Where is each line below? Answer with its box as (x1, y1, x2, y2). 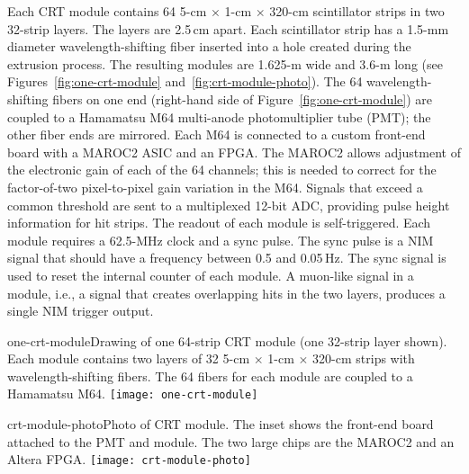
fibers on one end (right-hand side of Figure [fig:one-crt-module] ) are (52, 89, 433, 108)
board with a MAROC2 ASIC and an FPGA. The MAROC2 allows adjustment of (7, 142, 461, 161)
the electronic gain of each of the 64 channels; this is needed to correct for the (7, 160, 437, 179)
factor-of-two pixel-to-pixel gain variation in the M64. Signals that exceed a (7, 177, 423, 196)
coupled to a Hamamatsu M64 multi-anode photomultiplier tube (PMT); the (7, 107, 431, 126)
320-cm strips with (312, 349, 415, 368)
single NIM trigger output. (7, 301, 154, 320)
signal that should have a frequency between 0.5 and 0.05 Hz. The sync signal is (7, 248, 446, 267)
